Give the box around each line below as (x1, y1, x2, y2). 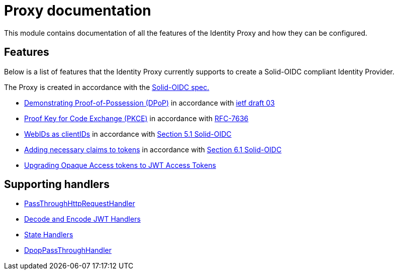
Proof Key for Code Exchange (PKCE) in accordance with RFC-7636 (24, 114, 249, 123)
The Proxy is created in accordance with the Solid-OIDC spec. (4, 82, 210, 92)
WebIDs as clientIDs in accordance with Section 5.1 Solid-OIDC (24, 129, 232, 138)
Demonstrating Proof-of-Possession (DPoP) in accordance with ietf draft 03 (24, 98, 275, 107)
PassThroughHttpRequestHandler (24, 199, 135, 208)
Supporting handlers (4, 178, 110, 191)
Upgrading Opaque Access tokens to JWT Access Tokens (24, 160, 216, 169)
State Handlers (24, 230, 73, 239)
